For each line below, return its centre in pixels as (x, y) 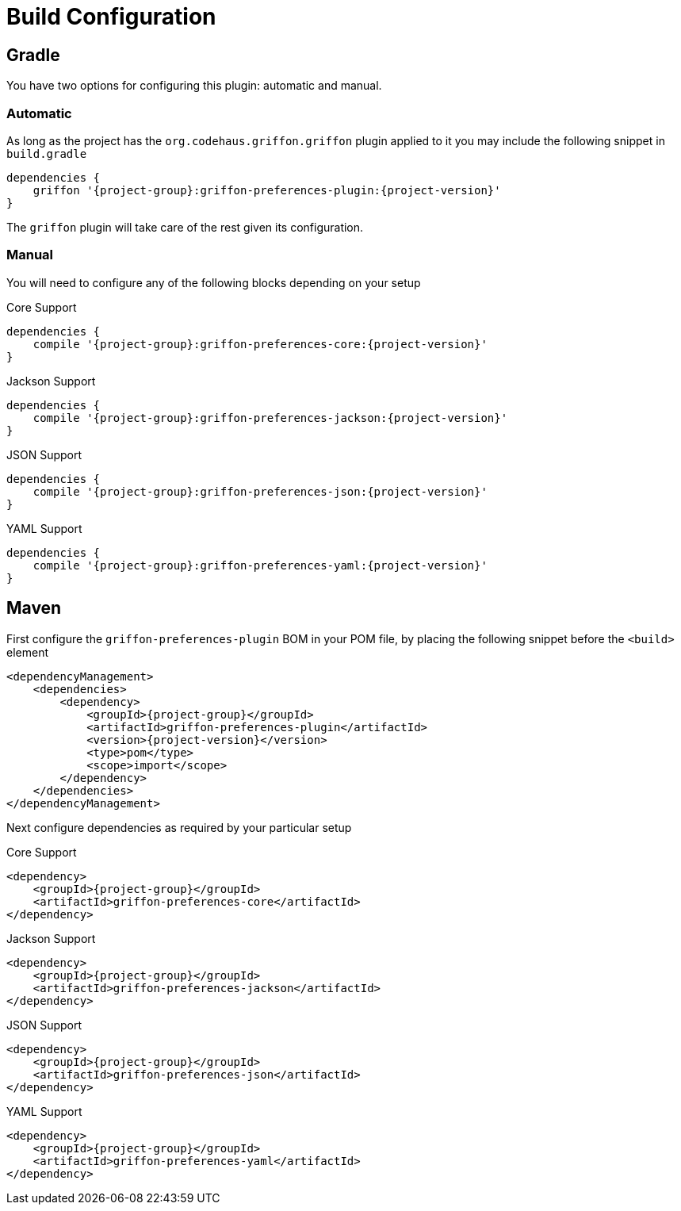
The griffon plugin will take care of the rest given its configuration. (185, 227)
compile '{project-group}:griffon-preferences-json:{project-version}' (260, 491)
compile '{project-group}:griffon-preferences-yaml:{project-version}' (260, 565)
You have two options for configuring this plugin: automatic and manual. (194, 86)
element (27, 652)
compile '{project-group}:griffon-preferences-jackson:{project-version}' (270, 418)
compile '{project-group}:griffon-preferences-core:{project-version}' (260, 344)
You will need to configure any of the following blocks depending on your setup (214, 282)
